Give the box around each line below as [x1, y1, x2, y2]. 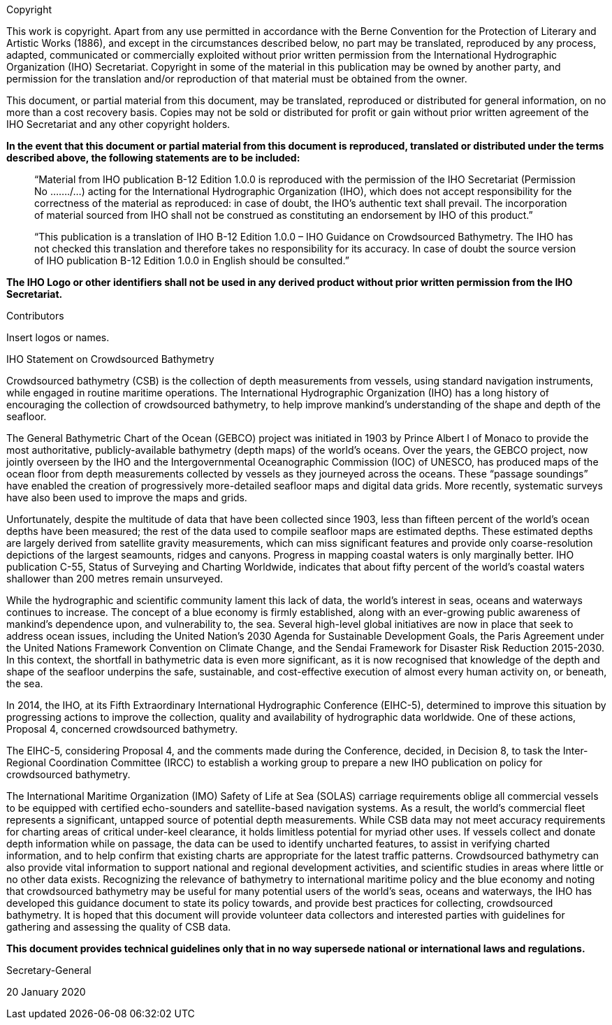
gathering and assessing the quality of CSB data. [6, 921, 231, 933]
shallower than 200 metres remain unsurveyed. [6, 573, 224, 585]
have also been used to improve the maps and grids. [6, 492, 247, 503]
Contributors [6, 310, 64, 322]
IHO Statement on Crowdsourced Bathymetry [6, 353, 214, 365]
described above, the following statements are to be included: [6, 152, 300, 164]
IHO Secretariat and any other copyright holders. [6, 118, 231, 130]
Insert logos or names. [6, 331, 110, 343]
